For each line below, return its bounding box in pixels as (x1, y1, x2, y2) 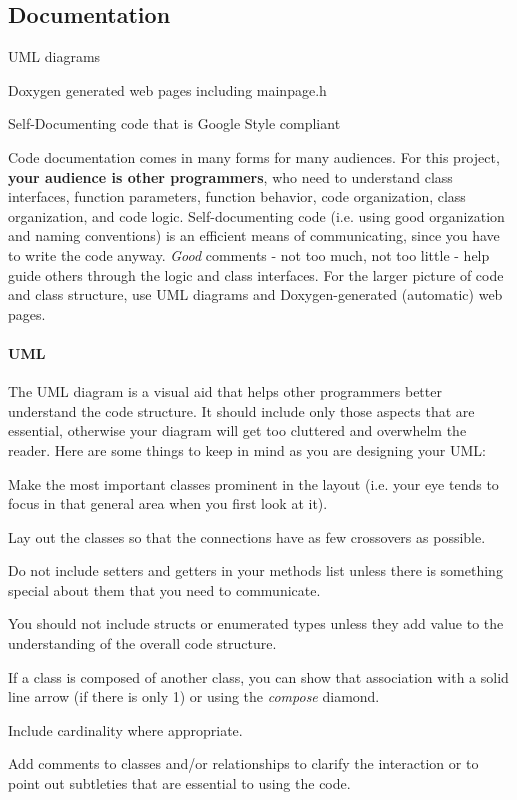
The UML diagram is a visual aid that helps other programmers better (8, 381, 442, 402)
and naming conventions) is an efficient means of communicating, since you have (8, 225, 500, 246)
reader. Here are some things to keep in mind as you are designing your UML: (8, 439, 486, 460)
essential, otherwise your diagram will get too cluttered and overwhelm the (8, 420, 467, 441)
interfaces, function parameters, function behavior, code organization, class (8, 186, 466, 207)
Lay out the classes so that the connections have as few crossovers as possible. (8, 526, 486, 547)
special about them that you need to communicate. (8, 579, 321, 600)
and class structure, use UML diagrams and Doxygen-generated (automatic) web (8, 284, 503, 305)
